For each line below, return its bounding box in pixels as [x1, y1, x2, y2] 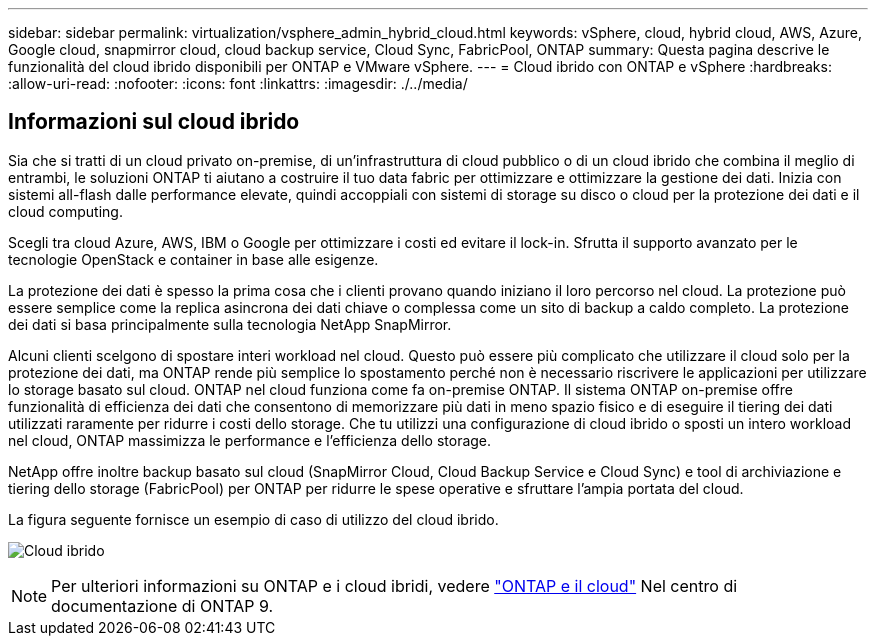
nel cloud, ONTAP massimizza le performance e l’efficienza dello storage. [8, 431, 492, 449]
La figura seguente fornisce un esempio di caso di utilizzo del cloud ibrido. [8, 510, 499, 528]
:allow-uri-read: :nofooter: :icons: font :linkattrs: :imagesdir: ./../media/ [8, 75, 468, 92]
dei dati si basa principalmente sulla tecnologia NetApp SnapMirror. [8, 315, 452, 333]
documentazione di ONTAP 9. [51, 595, 274, 616]
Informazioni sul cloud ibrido [8, 109, 300, 135]
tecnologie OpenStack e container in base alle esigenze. [8, 250, 379, 268]
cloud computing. [8, 202, 123, 220]
